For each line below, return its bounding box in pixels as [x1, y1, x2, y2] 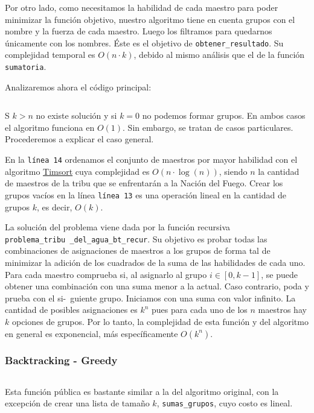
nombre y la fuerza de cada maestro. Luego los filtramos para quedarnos [5, 25, 272, 37]
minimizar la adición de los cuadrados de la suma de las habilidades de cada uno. [5, 256, 306, 268]
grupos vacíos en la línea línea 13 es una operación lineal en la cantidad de [5, 188, 286, 201]
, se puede [261, 268, 298, 280]
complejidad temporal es [5, 48, 95, 61]
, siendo [219, 165, 248, 177]
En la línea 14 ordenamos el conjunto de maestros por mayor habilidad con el [5, 153, 298, 166]
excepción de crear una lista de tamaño [5, 397, 150, 409]
